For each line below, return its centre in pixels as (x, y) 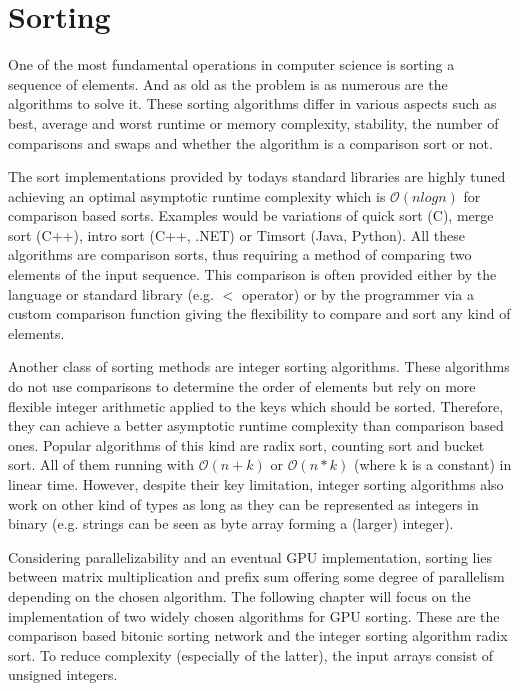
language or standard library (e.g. (111, 293)
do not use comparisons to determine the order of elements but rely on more (242, 386)
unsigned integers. (63, 674)
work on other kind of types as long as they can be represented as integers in (243, 503)
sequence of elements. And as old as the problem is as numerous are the (228, 83)
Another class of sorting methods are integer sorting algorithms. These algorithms (259, 366)
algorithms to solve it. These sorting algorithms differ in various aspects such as (252, 103)
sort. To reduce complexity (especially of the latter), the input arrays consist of (251, 654)
